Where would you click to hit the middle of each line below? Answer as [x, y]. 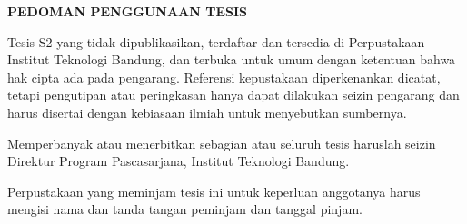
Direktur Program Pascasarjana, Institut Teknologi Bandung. [179, 161]
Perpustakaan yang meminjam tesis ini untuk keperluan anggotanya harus [214, 191]
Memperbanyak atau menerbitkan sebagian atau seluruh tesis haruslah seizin [222, 143]
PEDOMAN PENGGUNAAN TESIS [128, 11]
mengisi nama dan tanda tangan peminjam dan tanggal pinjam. [185, 209]
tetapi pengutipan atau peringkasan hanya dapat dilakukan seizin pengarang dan [233, 95]
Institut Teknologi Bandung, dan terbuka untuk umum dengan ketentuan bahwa [232, 59]
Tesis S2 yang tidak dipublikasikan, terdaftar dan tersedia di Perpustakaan [216, 41]
